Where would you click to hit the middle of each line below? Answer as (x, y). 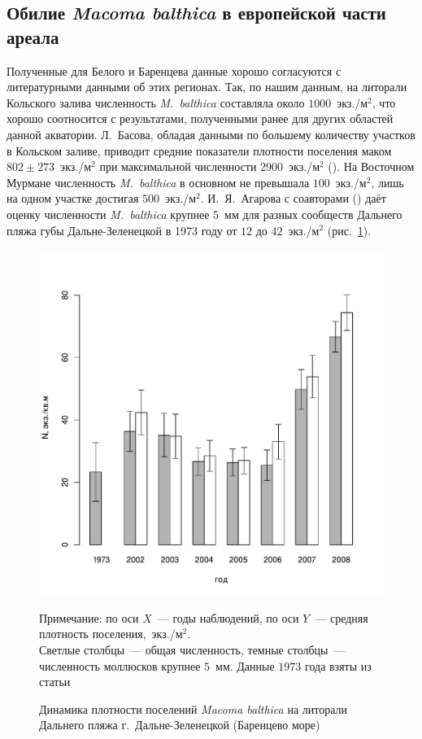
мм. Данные (245, 665)
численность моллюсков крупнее (120, 665)
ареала (33, 36)
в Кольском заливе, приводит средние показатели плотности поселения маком (199, 150)
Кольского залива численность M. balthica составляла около (156, 102)
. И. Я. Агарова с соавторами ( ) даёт (293, 198)
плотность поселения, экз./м (111, 634)
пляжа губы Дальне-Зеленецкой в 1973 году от (122, 230)
